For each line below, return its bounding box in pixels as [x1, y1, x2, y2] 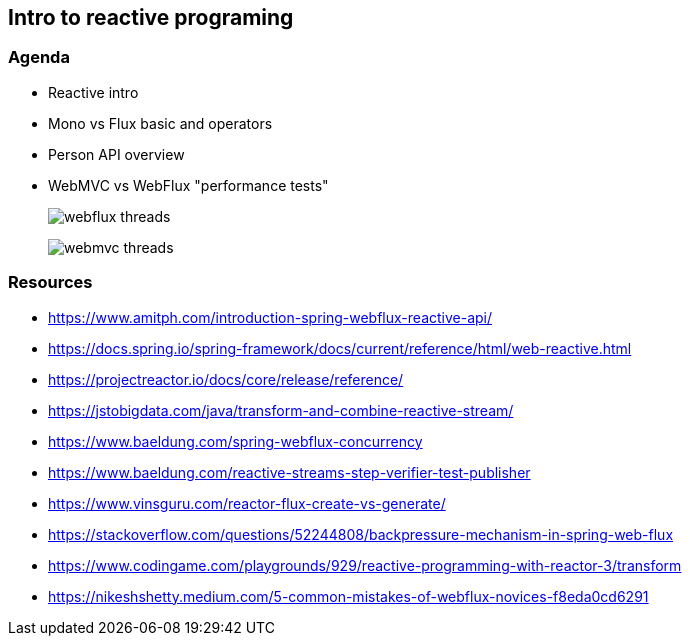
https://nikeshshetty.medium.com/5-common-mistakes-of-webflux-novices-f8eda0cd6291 [48, 587, 649, 605]
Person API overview [48, 145, 185, 163]
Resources [8, 272, 93, 293]
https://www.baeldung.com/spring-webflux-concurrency [48, 432, 423, 450]
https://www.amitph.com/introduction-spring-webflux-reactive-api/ [48, 308, 493, 326]
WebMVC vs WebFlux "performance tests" [48, 176, 329, 194]
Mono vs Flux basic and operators [48, 114, 273, 132]
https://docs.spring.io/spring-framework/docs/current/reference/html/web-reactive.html [48, 339, 632, 357]
